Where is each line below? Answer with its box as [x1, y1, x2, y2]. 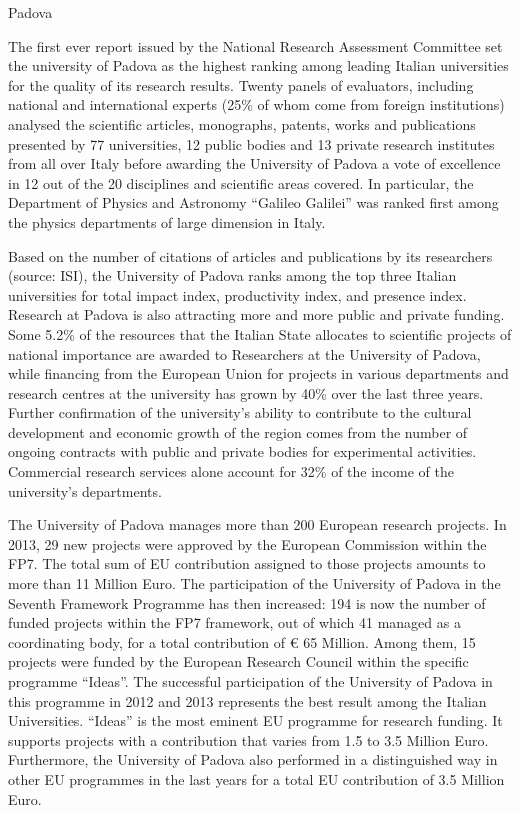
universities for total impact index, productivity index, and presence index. [8, 284, 467, 305]
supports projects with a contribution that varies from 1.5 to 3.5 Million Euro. [8, 729, 489, 750]
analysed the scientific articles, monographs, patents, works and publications [8, 113, 476, 134]
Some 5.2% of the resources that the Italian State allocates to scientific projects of [8, 323, 512, 344]
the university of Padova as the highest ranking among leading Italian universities [8, 55, 509, 76]
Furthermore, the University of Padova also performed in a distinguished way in [8, 749, 498, 770]
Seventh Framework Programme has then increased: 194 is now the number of [8, 592, 486, 613]
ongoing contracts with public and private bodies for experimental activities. [8, 441, 477, 462]
